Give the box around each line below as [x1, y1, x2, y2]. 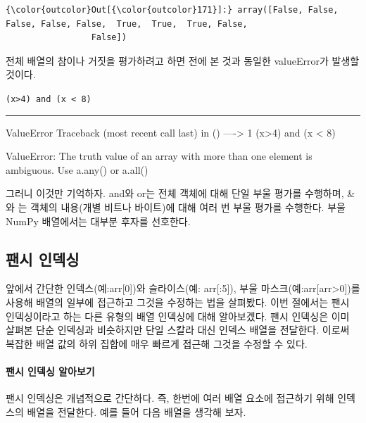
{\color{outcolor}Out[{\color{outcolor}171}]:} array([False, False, [6, 5, 339, 15]
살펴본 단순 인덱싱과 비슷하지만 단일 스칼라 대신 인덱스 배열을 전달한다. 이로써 [6, 322, 350, 337]
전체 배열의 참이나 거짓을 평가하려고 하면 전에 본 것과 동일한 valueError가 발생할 [6, 53, 360, 68]
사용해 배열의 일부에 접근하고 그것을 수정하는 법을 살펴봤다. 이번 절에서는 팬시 [6, 294, 350, 309]
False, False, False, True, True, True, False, [6, 18, 248, 29]
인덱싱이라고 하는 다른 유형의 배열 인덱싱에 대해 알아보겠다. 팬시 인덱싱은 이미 [6, 308, 350, 323]
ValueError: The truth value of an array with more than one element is [6, 149, 313, 163]
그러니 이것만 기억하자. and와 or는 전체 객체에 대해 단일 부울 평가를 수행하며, [6, 186, 344, 201]
